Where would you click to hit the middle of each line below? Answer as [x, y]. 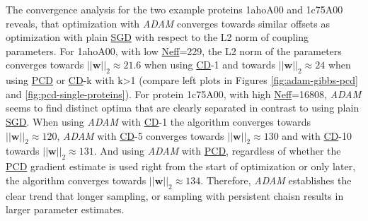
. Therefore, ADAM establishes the [276, 180]
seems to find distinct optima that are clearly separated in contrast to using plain [183, 108]
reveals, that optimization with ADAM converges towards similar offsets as [168, 23]
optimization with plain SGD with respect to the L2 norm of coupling [157, 37]
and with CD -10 [317, 135]
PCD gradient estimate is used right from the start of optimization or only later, [181, 166]
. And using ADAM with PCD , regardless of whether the [217, 151]
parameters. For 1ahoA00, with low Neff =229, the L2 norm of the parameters [174, 50]
